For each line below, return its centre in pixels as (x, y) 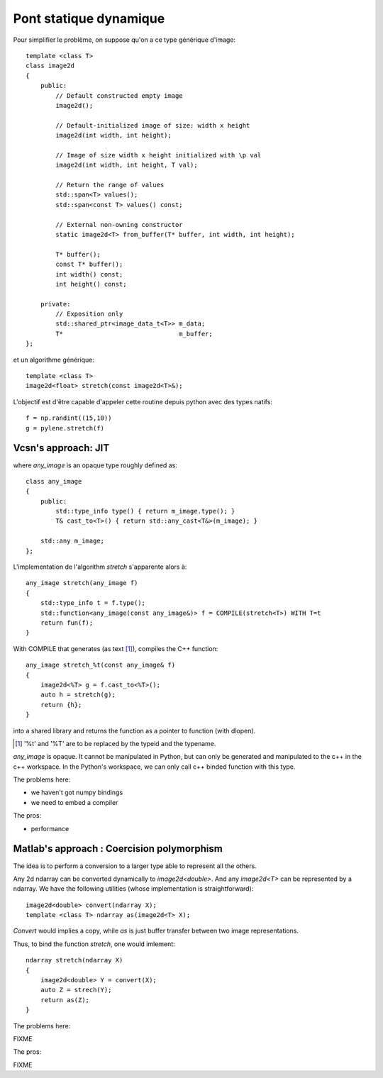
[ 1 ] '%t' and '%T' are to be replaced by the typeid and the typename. (116, 743)
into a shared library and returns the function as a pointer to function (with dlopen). (134, 730)
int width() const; (89, 274)
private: (55, 304)
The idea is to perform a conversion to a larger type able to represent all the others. (135, 866)
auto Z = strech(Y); (76, 990)
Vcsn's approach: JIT (61, 448)
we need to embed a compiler (74, 802)
